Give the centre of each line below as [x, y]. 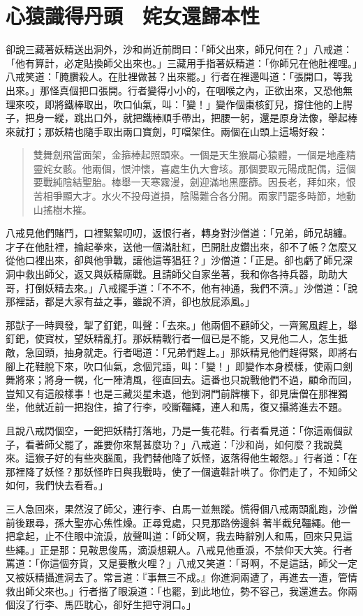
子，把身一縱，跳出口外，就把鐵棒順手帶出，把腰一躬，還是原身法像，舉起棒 [181, 118]
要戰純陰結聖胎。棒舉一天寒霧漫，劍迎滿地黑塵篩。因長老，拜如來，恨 [194, 182]
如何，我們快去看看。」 [57, 485]
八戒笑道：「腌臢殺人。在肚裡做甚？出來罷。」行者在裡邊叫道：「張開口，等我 [179, 76]
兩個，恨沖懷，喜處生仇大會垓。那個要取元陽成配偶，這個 [224, 168]
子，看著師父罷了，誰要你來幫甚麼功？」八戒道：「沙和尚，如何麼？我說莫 [174, 444]
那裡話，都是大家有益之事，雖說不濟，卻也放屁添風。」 [130, 301]
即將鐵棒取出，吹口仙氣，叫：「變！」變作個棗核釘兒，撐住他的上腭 [198, 104]
